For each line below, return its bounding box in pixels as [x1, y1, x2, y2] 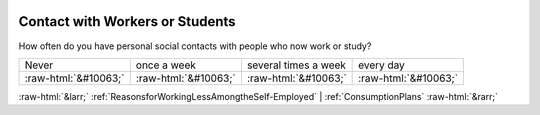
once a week [135, 58, 197, 72]
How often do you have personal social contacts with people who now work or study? [18, 40, 372, 52]
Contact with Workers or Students [18, 13, 236, 30]
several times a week [246, 58, 347, 72]
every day [358, 58, 405, 72]
